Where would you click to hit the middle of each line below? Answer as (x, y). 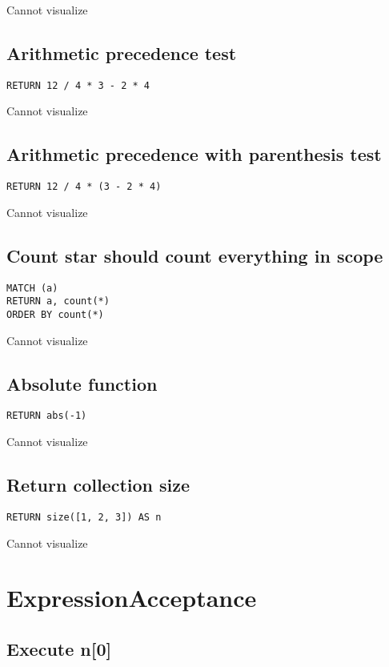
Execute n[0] (59, 648)
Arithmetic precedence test (122, 52)
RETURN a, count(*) (58, 301)
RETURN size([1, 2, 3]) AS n (84, 517)
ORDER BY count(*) (55, 315)
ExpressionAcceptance (132, 598)
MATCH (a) (32, 288)
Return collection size (98, 485)
